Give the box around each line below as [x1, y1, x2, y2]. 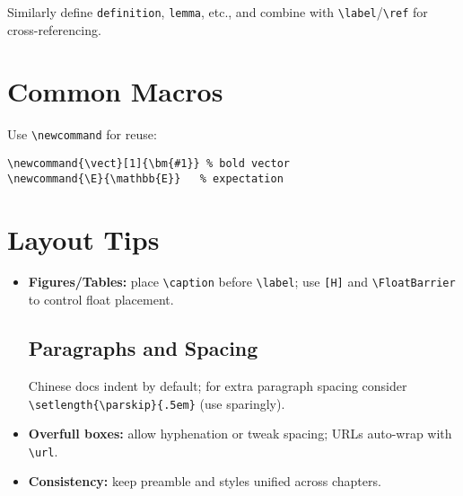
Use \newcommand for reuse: [7, 125, 157, 144]
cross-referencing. [7, 20, 101, 39]
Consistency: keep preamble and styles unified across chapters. [28, 472, 381, 491]
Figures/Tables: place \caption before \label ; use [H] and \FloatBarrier [28, 272, 456, 291]
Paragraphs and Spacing [28, 334, 258, 362]
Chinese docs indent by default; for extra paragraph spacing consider [28, 376, 407, 394]
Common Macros [7, 73, 223, 110]
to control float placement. [28, 290, 174, 309]
